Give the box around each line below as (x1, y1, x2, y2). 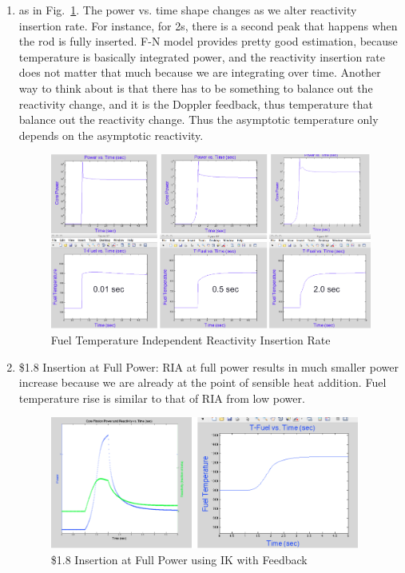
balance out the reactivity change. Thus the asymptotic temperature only (18, 111, 379, 128)
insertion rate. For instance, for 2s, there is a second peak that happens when (18, 17, 398, 34)
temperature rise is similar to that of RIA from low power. (18, 389, 305, 406)
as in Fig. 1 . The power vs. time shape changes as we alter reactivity (18, 2, 357, 18)
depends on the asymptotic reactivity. (18, 126, 204, 143)
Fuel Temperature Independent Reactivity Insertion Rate (50, 332, 331, 348)
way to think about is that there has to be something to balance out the (18, 79, 373, 96)
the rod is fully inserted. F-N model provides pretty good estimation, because (18, 33, 398, 50)
